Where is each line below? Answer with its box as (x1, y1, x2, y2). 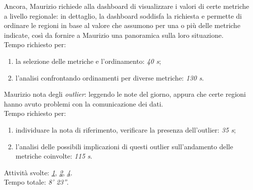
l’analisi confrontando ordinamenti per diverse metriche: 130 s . (15, 72, 204, 82)
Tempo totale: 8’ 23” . (4, 177, 69, 187)
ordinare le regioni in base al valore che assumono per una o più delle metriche (4, 20, 241, 30)
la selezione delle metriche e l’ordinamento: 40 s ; (15, 55, 161, 66)
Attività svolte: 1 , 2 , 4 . (4, 167, 73, 177)
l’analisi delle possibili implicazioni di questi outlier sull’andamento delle (15, 141, 233, 151)
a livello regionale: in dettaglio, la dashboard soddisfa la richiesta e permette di (4, 10, 242, 21)
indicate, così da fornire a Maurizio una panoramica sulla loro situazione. (4, 29, 224, 40)
